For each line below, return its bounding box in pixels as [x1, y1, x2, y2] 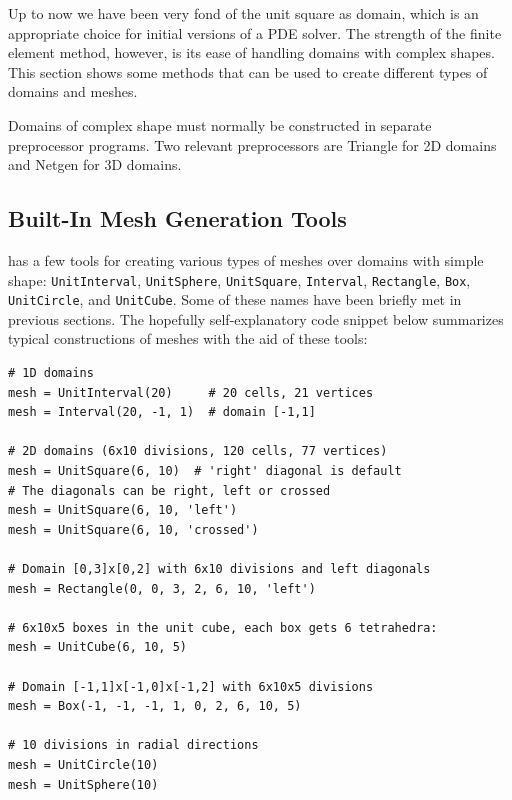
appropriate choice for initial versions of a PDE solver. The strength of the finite [8, 22, 502, 43]
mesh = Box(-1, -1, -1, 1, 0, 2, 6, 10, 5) [8, 699, 302, 714]
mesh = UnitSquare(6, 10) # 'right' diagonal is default [8, 464, 402, 479]
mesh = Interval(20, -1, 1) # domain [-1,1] [8, 405, 316, 420]
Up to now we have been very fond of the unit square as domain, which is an [8, 3, 479, 23]
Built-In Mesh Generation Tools [8, 203, 347, 234]
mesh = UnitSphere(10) [8, 777, 159, 792]
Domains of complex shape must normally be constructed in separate [8, 114, 432, 135]
